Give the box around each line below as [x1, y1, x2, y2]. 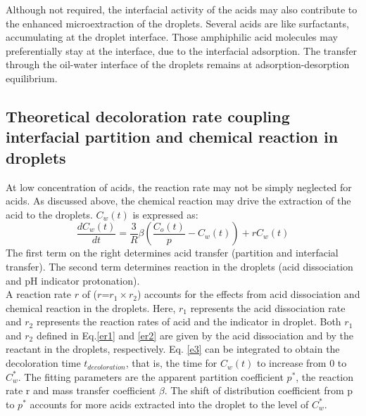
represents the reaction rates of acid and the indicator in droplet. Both [36, 314, 341, 329]
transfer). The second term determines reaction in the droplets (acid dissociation [6, 259, 353, 273]
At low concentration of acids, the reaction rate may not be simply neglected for [6, 179, 352, 194]
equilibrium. [6, 70, 58, 85]
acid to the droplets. [6, 207, 93, 221]
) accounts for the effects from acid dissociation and [137, 287, 360, 301]
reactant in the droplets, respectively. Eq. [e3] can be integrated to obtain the [6, 342, 340, 356]
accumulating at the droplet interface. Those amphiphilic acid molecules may [6, 30, 338, 44]
